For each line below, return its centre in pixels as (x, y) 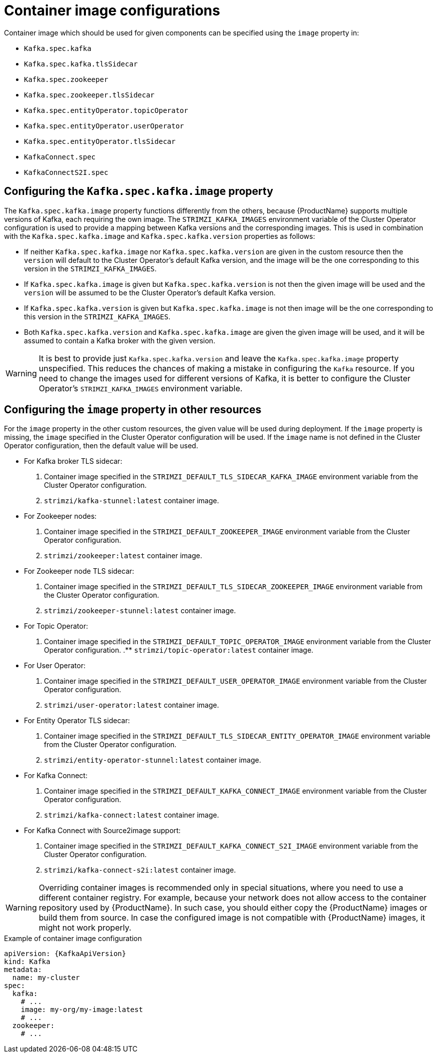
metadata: (23, 970)
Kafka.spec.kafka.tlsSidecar (81, 64)
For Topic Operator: (56, 626)
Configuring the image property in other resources (133, 410)
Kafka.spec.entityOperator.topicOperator (106, 110)
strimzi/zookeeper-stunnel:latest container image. (140, 611)
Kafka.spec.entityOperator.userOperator (104, 126)
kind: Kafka (27, 962)
